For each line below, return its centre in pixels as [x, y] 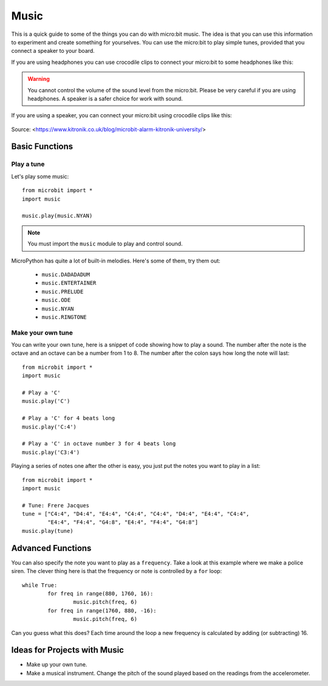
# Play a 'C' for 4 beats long [69, 418]
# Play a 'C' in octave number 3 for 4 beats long [99, 444]
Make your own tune [42, 332]
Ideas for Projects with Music [68, 650]
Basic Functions [42, 147]
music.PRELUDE [63, 291]
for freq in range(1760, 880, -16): [102, 610]
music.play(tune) [48, 531]
